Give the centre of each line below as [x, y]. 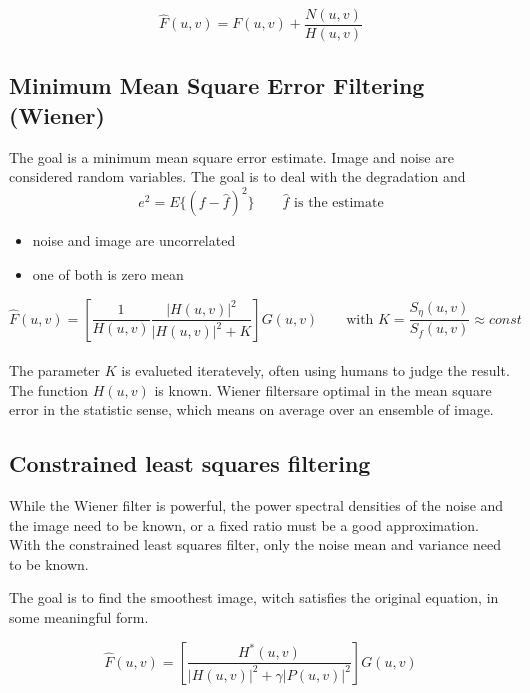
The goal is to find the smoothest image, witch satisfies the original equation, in [254, 597]
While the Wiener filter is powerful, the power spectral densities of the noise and [256, 505]
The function [48, 389]
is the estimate [339, 203]
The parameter [55, 370]
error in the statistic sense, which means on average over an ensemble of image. [251, 409]
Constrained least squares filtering [190, 463]
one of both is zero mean [108, 273]
